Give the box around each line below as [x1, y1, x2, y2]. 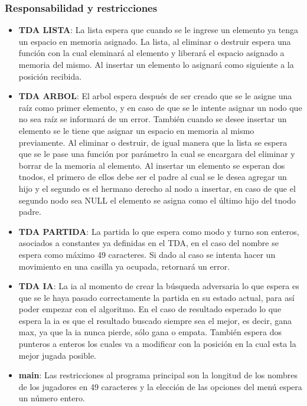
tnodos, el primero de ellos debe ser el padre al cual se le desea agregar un [18, 171, 287, 183]
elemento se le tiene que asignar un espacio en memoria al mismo [18, 124, 254, 136]
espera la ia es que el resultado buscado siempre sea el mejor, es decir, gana [18, 314, 292, 326]
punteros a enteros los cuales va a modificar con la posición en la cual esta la [18, 338, 296, 350]
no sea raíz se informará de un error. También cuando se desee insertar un [18, 113, 287, 125]
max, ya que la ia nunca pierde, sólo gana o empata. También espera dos [18, 326, 282, 338]
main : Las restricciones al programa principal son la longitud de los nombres [18, 369, 298, 381]
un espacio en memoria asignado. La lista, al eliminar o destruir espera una [18, 35, 291, 47]
